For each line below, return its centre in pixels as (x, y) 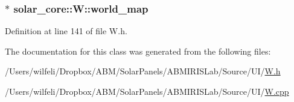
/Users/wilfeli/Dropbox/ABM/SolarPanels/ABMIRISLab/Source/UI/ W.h (143, 71)
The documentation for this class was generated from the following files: (138, 51)
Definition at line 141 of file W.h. (66, 31)
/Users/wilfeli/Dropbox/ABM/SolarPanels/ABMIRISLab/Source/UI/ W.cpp (147, 91)
